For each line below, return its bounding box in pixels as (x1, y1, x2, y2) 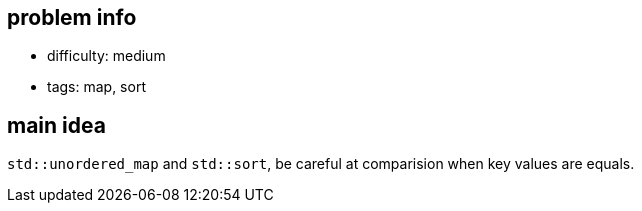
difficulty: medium (47, 47, 166, 65)
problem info (7, 5, 137, 30)
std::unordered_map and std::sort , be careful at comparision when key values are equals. (7, 155, 635, 173)
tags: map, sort (47, 78, 146, 96)
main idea (7, 112, 106, 138)
